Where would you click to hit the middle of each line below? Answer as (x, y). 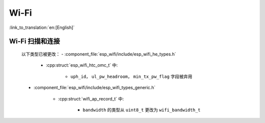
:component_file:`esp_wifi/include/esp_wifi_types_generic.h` (94, 88)
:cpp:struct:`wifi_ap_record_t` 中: (91, 98)
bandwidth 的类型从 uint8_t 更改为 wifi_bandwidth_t (142, 110)
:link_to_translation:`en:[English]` (42, 27)
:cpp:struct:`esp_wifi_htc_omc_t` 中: (82, 65)
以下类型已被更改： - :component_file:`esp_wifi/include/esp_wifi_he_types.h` (99, 54)
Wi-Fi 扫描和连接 (35, 41)
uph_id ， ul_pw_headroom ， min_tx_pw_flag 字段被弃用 (131, 76)
